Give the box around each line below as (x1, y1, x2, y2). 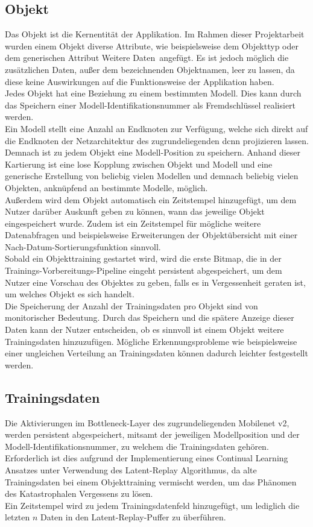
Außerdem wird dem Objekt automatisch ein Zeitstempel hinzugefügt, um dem (5, 193, 297, 206)
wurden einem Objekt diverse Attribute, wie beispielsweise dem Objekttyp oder (5, 39, 299, 52)
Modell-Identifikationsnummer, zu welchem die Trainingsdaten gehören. (5, 440, 269, 452)
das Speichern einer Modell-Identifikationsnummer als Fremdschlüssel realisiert (5, 98, 296, 111)
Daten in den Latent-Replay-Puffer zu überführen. (40, 511, 226, 523)
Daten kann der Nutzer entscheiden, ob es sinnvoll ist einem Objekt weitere (5, 323, 284, 336)
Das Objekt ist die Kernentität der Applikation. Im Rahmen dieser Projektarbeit (5, 28, 305, 40)
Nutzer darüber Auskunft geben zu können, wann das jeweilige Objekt (5, 205, 265, 218)
